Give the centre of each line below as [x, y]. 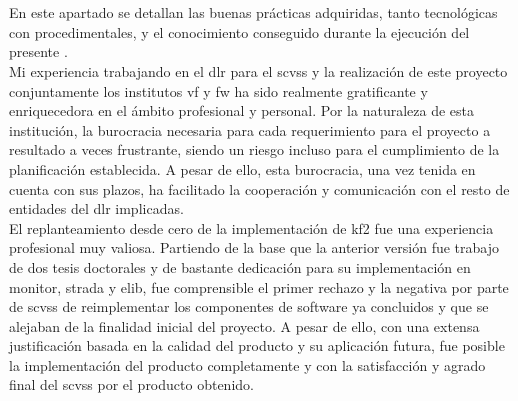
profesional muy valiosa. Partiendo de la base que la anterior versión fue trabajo [254, 247]
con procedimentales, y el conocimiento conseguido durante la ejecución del [239, 31]
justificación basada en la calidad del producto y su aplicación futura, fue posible [257, 345]
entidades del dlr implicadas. [96, 208]
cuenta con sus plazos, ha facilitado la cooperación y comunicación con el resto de [259, 188]
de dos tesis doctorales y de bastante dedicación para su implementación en [240, 266]
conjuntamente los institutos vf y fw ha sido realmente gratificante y [218, 90]
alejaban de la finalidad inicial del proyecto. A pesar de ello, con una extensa [244, 325]
